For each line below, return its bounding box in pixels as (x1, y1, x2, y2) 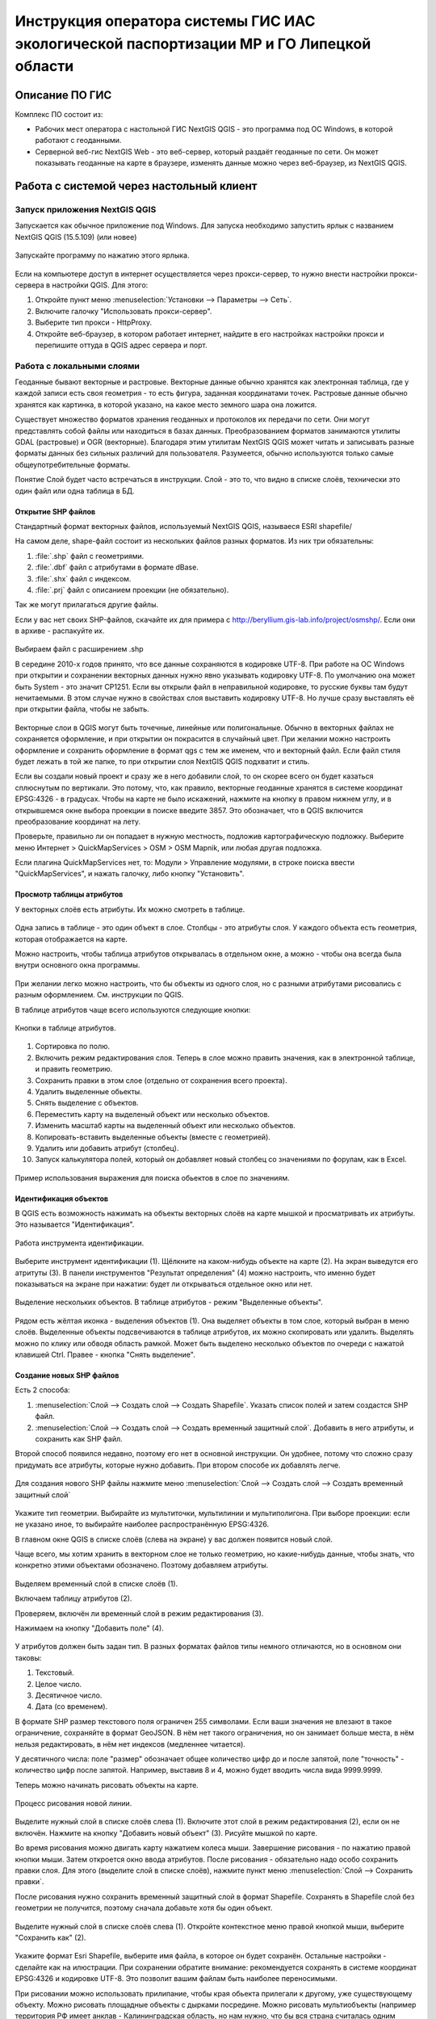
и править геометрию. (35, 1064, 113, 1074)
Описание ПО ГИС (15, 88, 112, 102)
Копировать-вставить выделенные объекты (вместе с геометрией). (35, 1131, 270, 1142)
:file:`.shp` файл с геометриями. (35, 551, 145, 560)
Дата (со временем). (35, 1702, 108, 1711)
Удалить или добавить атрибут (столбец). (35, 1143, 179, 1152)
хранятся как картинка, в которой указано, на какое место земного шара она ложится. (15, 400, 317, 409)
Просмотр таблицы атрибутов (15, 889, 124, 900)
